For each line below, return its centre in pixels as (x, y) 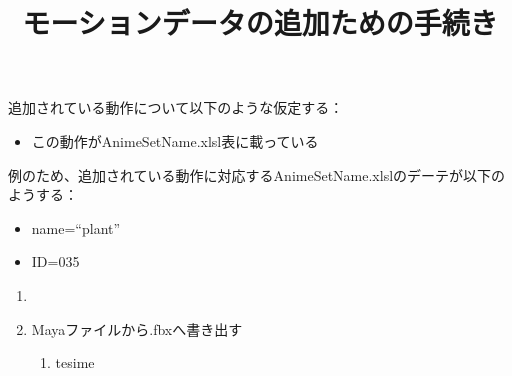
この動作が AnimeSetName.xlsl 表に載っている (175, 140)
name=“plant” (76, 227)
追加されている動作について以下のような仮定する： (176, 107)
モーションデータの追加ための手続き (260, 22)
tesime (75, 362)
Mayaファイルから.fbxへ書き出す (137, 328)
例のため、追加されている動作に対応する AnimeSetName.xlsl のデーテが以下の (257, 174)
